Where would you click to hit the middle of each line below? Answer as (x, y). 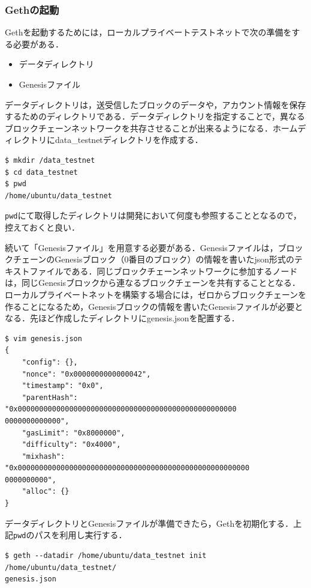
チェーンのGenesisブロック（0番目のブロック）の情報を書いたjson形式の (154, 259)
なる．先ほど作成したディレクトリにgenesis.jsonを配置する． (122, 318)
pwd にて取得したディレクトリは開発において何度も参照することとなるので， (153, 215)
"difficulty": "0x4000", (71, 445)
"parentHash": (50, 397)
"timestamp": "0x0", (63, 386)
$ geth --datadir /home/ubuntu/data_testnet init (106, 555)
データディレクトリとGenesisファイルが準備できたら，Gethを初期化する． (149, 523)
